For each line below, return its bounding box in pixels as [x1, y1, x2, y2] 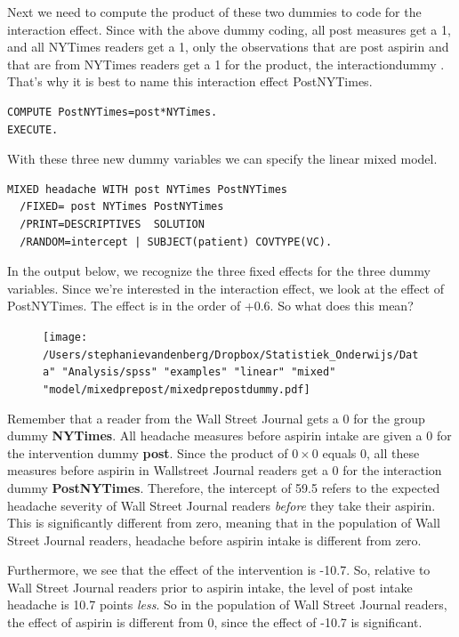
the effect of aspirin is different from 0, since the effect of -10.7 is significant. [7, 613, 423, 632]
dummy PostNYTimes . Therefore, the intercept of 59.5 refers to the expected [7, 478, 440, 496]
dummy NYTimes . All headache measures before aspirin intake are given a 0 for [7, 426, 452, 445]
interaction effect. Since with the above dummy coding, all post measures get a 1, [7, 20, 451, 38]
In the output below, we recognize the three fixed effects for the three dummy [7, 262, 431, 280]
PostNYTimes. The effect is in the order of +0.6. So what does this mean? [7, 296, 414, 315]
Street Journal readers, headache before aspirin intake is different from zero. [7, 530, 422, 549]
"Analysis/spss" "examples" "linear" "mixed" [61, 366, 336, 379]
